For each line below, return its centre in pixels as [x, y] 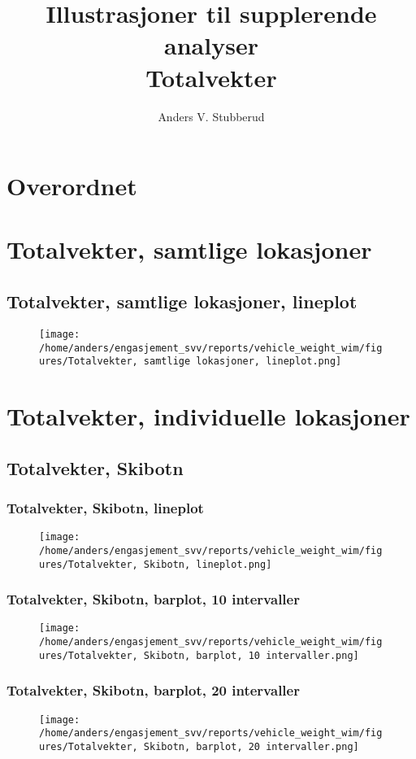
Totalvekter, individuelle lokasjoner [208, 416]
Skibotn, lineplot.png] [208, 564]
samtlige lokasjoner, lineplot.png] [243, 362]
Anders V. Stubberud [211, 116]
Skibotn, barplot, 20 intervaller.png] [251, 746]
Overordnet [72, 186]
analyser [211, 45]
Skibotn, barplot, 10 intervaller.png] [251, 655]
